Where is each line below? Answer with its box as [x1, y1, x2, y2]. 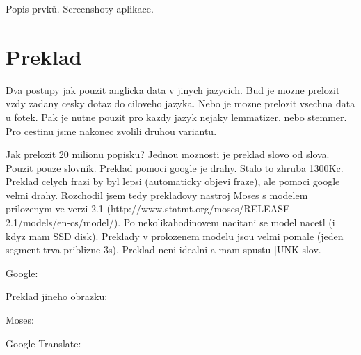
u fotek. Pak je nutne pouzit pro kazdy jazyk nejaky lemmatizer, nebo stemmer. [6, 109, 347, 124]
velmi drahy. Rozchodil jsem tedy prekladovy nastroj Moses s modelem [6, 187, 308, 202]
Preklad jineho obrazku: [6, 289, 108, 303]
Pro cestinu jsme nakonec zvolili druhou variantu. [6, 123, 217, 138]
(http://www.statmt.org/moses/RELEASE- [106, 201, 294, 216]
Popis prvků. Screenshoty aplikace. [6, 1, 154, 15]
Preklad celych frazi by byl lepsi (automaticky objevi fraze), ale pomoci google [6, 174, 340, 189]
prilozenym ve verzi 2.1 [6, 201, 104, 216]
